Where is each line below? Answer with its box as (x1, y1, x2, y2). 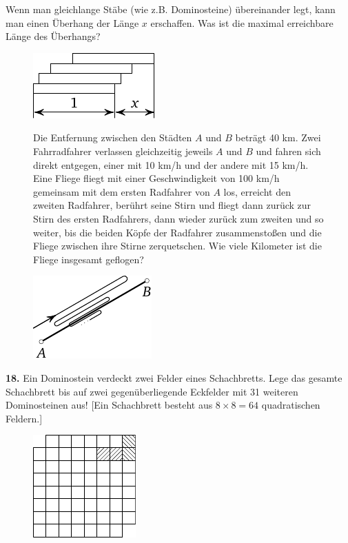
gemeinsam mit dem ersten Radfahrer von (33, 184, 210, 198)
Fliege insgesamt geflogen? (33, 252, 144, 266)
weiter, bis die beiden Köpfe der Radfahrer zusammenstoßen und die (33, 225, 322, 239)
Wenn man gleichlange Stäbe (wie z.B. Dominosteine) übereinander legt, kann (6, 2, 336, 16)
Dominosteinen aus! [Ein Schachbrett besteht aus (6, 398, 213, 412)
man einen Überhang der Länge (6, 15, 139, 30)
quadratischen (261, 398, 320, 412)
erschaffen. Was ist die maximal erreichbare (150, 15, 334, 30)
